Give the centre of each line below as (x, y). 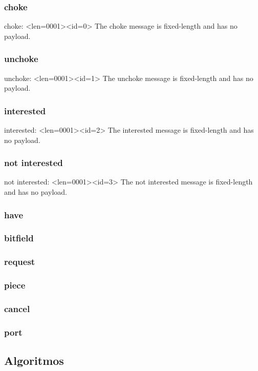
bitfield (19, 238)
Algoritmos (34, 360)
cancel (17, 308)
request (20, 262)
